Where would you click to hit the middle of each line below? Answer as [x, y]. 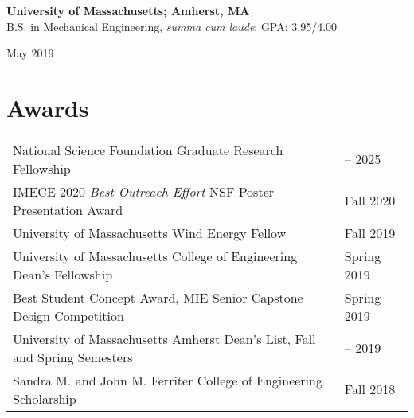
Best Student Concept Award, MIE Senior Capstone [158, 297]
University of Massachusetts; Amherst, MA [128, 10]
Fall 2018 [370, 389]
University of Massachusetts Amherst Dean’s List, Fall [164, 338]
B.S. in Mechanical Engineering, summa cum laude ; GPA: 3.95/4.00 [172, 26]
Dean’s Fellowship [63, 274]
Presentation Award [68, 209]
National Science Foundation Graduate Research [148, 150]
